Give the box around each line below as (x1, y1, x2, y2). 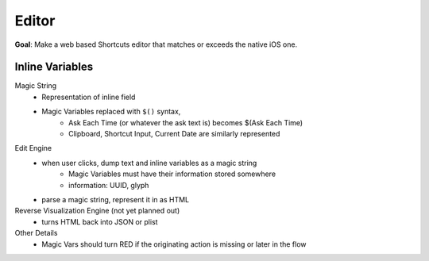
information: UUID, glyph (68, 180, 149, 190)
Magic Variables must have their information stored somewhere (68, 169, 276, 178)
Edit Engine (14, 144, 52, 153)
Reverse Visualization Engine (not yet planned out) (14, 206, 180, 216)
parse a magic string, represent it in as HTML (41, 194, 190, 204)
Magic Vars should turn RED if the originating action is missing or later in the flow (41, 239, 307, 249)
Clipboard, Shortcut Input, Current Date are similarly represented (68, 129, 280, 139)
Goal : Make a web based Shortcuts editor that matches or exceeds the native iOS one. (14, 40, 298, 49)
